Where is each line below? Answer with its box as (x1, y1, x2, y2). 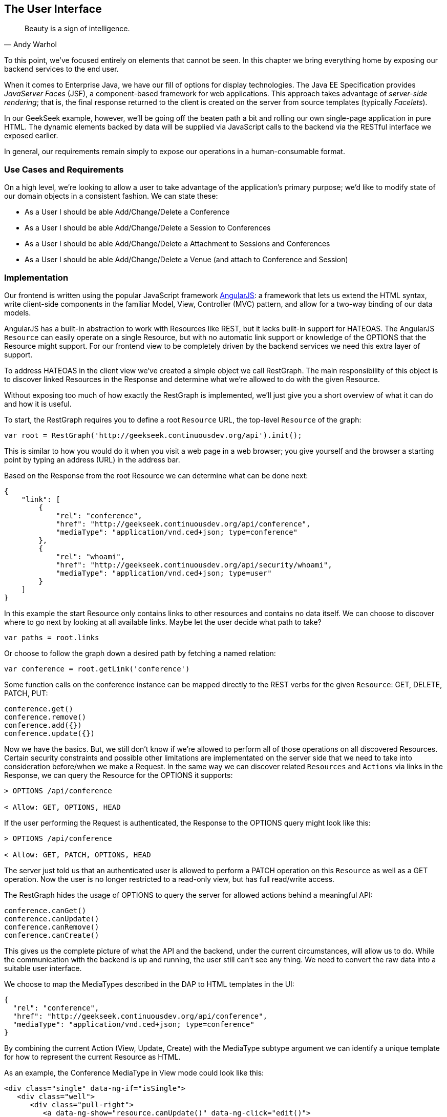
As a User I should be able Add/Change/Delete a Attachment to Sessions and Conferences (25, 239, 330, 248)
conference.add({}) (4, 721, 82, 729)
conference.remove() (4, 712, 87, 721)
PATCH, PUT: (4, 688, 48, 698)
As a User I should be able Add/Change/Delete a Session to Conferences (25, 223, 271, 233)
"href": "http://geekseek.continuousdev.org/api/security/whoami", (56, 560, 332, 569)
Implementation (4, 272, 69, 283)
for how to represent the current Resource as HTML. (4, 1052, 181, 1061)
